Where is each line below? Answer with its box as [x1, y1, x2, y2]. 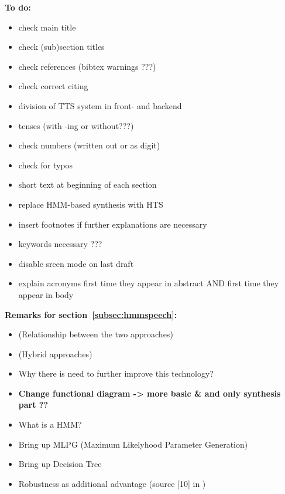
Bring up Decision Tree [18, 458, 102, 470]
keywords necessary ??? [18, 238, 102, 250]
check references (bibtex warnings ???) [18, 60, 156, 72]
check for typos [18, 158, 73, 171]
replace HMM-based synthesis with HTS [18, 198, 163, 210]
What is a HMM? [18, 418, 82, 431]
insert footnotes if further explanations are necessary [18, 218, 207, 230]
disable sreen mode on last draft [18, 257, 134, 269]
